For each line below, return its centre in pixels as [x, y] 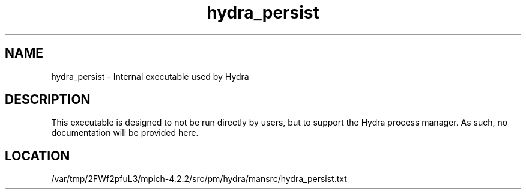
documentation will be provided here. [125, 133]
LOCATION [38, 156]
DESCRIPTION [48, 100]
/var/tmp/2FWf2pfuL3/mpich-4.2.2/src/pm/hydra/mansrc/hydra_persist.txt [199, 179]
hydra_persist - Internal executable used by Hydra [150, 76]
